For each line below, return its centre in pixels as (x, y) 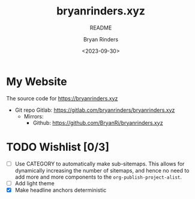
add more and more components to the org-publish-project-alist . (98, 177)
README (101, 28)
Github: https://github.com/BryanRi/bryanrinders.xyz (98, 123)
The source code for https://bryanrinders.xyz (62, 98)
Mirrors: (34, 116)
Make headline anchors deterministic (61, 190)
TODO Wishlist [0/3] (58, 147)
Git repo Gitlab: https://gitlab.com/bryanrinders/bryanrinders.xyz (95, 110)
